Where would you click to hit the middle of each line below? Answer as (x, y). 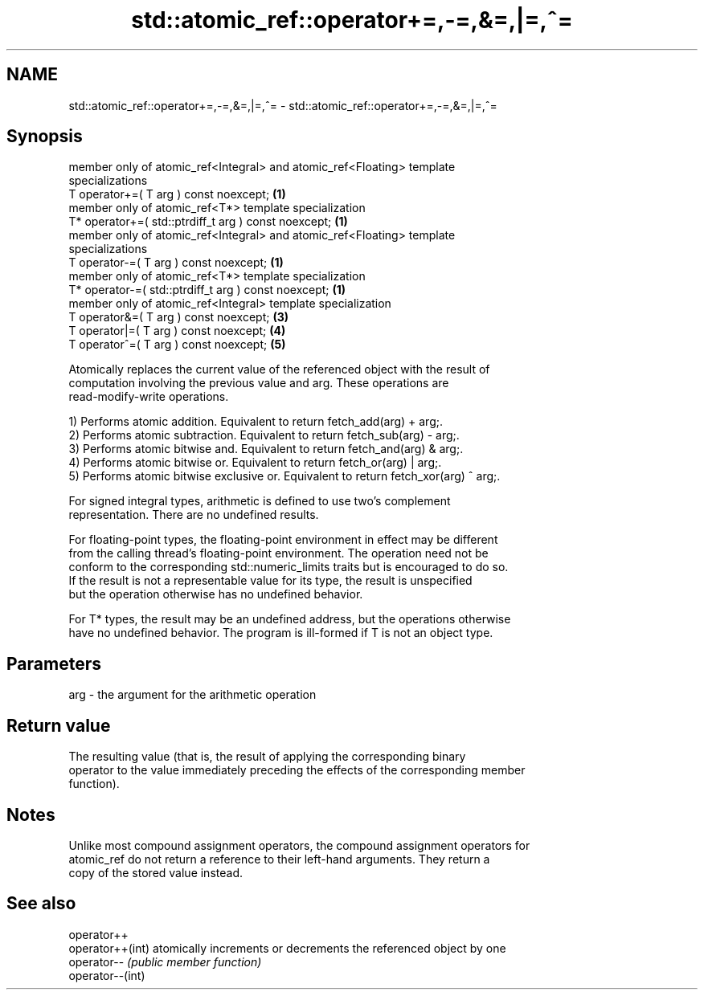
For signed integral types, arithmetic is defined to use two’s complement (260, 501)
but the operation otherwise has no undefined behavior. (216, 594)
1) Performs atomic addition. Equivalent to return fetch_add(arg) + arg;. (256, 422)
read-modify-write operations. (149, 397)
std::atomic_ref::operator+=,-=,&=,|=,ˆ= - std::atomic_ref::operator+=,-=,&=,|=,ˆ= (283, 105)
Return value (59, 725)
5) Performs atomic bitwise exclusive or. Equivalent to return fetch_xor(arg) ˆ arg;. (284, 476)
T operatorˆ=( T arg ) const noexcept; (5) (177, 345)
